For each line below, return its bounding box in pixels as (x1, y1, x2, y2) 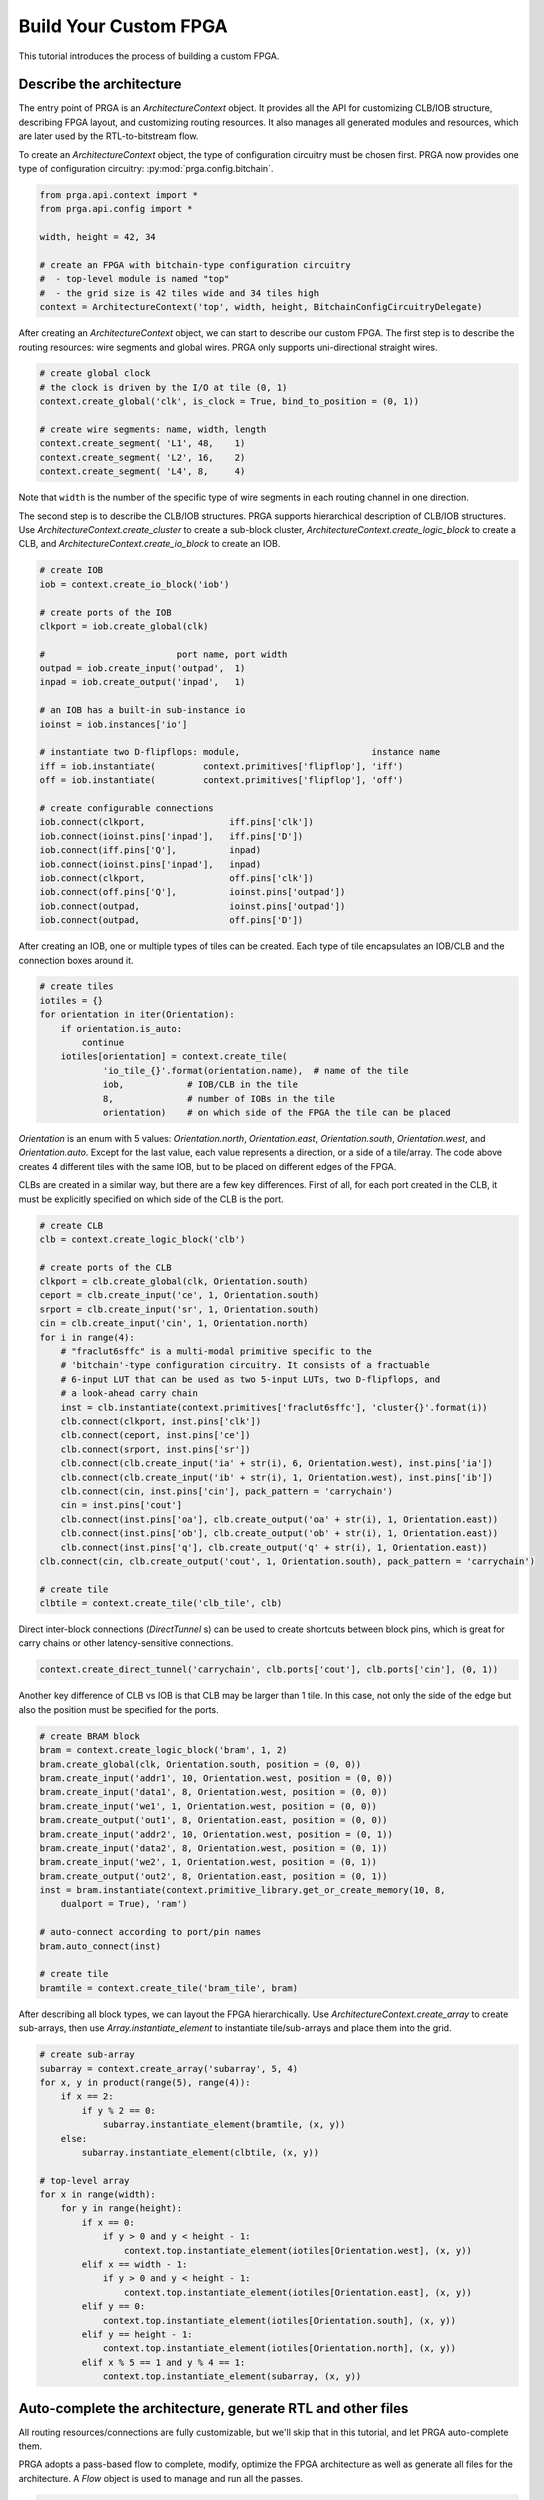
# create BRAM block (39, 1730, 140, 1742)
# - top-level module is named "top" (39, 273, 230, 285)
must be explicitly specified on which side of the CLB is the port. (18, 1193, 284, 1205)
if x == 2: (60, 2091, 114, 2102)
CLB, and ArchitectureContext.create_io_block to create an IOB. (18, 538, 281, 550)
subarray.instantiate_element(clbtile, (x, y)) (81, 2146, 320, 2158)
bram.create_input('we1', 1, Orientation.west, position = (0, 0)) (39, 1800, 378, 1812)
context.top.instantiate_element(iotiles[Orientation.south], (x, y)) (102, 2315, 457, 2326)
